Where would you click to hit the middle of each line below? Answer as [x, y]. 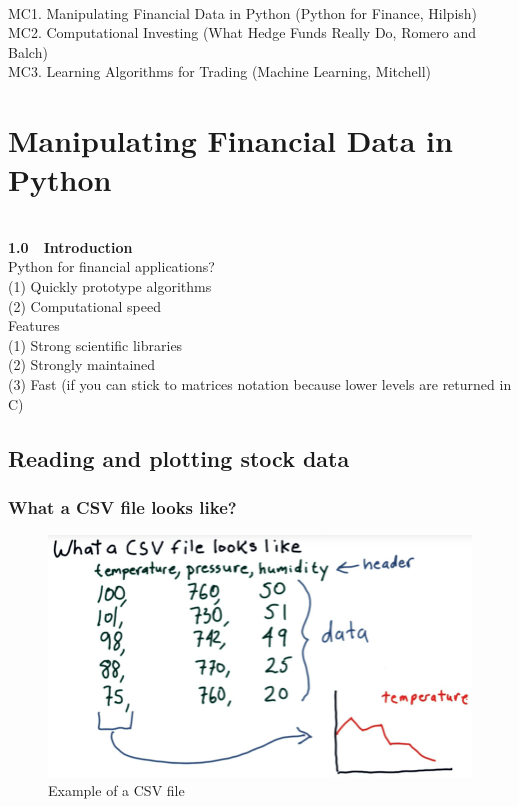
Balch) [28, 51]
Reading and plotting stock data [179, 457]
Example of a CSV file [116, 790]
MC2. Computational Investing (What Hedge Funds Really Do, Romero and [242, 32]
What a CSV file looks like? [122, 506]
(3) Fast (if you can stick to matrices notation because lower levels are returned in [260, 384]
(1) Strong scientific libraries [95, 344]
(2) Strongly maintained [82, 364]
